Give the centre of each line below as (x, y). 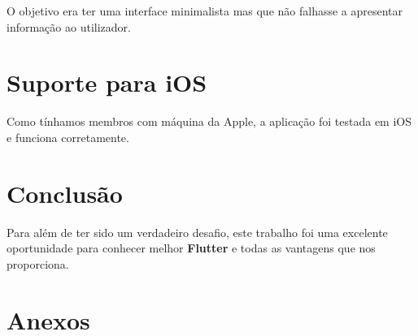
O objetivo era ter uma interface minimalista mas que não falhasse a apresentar (205, 11)
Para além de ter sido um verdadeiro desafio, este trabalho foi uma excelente (197, 232)
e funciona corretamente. (68, 137)
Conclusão (65, 193)
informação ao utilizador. (69, 26)
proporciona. (38, 263)
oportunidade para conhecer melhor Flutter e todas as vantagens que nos (191, 248)
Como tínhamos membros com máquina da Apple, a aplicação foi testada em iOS (209, 121)
